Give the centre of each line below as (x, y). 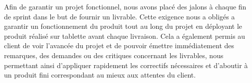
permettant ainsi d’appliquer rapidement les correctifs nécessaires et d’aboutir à (126, 65)
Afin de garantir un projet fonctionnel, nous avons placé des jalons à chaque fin (125, 6)
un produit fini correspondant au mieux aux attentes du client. (100, 75)
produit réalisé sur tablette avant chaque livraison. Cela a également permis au (125, 36)
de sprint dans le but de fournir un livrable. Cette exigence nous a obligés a (120, 16)
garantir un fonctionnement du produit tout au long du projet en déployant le (123, 26)
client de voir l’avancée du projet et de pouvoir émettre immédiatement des (119, 45)
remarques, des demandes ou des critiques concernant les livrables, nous (114, 55)
